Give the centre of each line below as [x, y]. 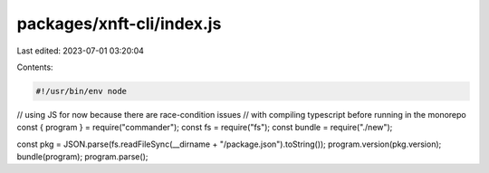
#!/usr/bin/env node [81, 91]
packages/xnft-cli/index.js [119, 24]
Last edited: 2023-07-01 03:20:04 [81, 51]
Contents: [35, 67]
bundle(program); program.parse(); [82, 157]
